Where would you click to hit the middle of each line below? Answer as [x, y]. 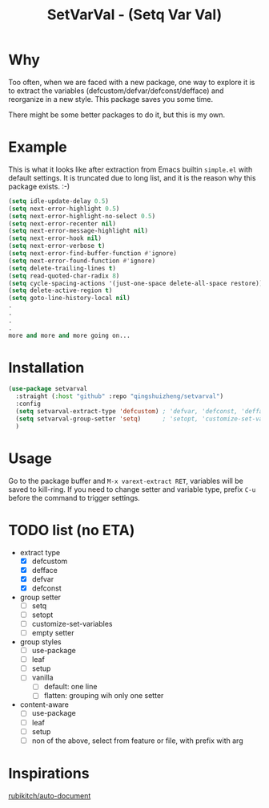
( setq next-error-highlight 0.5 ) [64, 209]
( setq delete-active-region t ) [60, 290]
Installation [46, 367]
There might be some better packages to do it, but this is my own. [117, 115]
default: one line [70, 687]
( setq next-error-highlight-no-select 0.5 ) [82, 216]
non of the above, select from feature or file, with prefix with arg [137, 741]
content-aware [44, 704]
